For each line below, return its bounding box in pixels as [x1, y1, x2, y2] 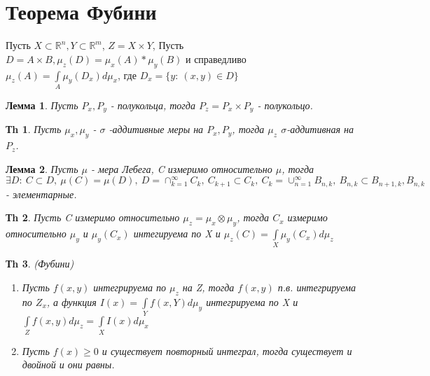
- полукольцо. [257, 97, 313, 112]
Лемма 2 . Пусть [6, 161, 78, 176]
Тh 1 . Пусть [6, 122, 62, 137]
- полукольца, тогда [110, 97, 195, 112]
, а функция [46, 294, 97, 309]
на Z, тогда [182, 280, 235, 295]
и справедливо [185, 51, 247, 66]
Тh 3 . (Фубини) [6, 256, 74, 271]
